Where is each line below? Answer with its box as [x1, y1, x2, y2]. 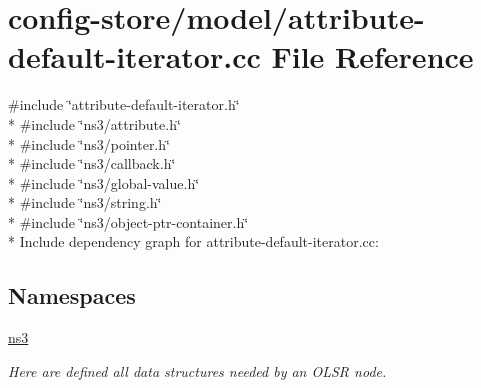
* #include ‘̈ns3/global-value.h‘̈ [8, 172, 200, 193]
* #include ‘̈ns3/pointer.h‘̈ [8, 133, 170, 154]
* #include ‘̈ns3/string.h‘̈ [8, 192, 162, 213]
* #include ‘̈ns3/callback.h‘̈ [8, 153, 176, 174]
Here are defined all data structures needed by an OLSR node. [8, 360, 387, 381]
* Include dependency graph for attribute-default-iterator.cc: [8, 231, 379, 252]
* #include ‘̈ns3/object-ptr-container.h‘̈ [8, 211, 249, 232]
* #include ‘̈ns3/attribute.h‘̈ [8, 113, 181, 134]
